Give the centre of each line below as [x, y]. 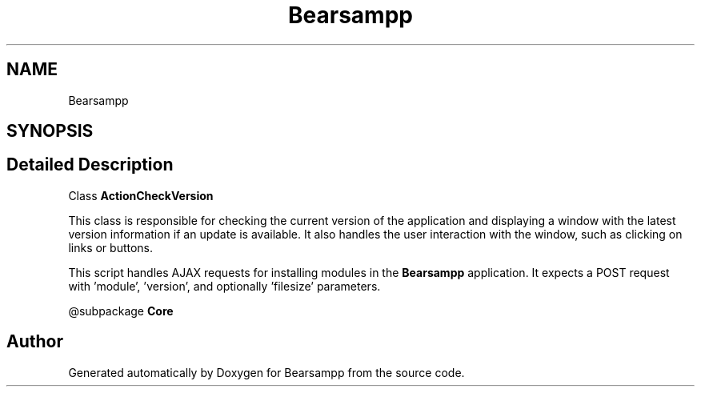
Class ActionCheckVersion [141, 195]
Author [35, 342]
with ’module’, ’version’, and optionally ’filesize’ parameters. [224, 286]
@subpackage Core [121, 311]
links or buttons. [111, 247]
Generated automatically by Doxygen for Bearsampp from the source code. [266, 372]
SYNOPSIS [50, 131]
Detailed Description [90, 165]
